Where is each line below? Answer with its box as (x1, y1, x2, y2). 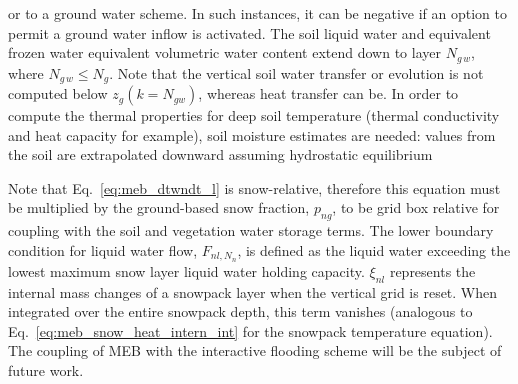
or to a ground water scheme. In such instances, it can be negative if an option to (8, 3, 507, 23)
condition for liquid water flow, (8, 239, 198, 260)
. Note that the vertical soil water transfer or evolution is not (109, 62, 484, 83)
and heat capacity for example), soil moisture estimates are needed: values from (8, 124, 496, 145)
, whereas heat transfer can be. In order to (198, 83, 459, 104)
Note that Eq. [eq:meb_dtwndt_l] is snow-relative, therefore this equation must (8, 177, 501, 198)
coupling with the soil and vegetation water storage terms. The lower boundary (8, 220, 494, 241)
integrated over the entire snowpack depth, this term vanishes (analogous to (8, 301, 473, 322)
